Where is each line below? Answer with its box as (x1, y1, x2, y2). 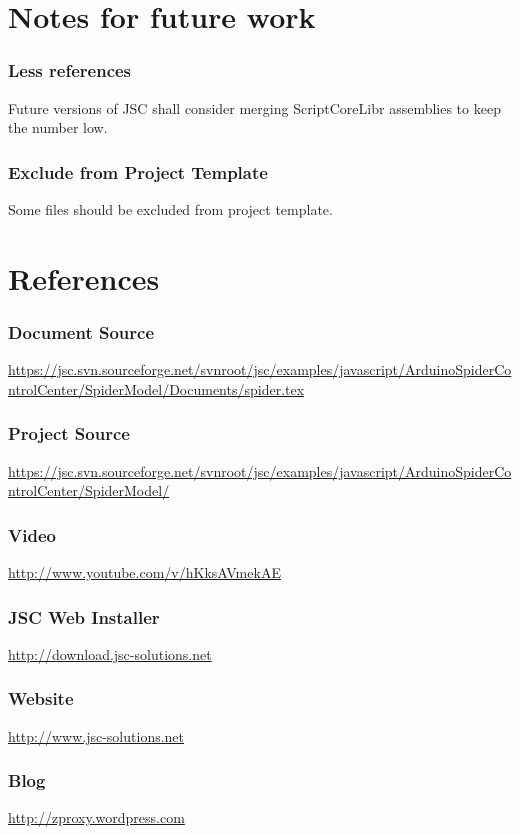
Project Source (8, 421, 130, 446)
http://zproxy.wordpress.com (8, 807, 185, 828)
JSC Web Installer (8, 604, 160, 629)
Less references (8, 58, 132, 83)
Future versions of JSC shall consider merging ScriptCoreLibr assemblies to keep (8, 97, 501, 118)
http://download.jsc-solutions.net (8, 643, 212, 664)
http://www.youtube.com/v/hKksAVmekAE (8, 562, 281, 582)
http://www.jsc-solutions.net (8, 725, 185, 746)
